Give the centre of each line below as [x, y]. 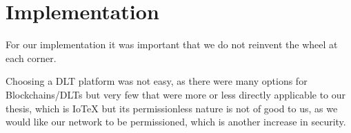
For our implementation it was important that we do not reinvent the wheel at [172, 44]
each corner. [31, 58]
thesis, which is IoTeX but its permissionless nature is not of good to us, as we [172, 108]
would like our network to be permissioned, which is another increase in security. [176, 122]
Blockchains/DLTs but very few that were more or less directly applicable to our [176, 94]
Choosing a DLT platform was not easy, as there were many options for [157, 81]
